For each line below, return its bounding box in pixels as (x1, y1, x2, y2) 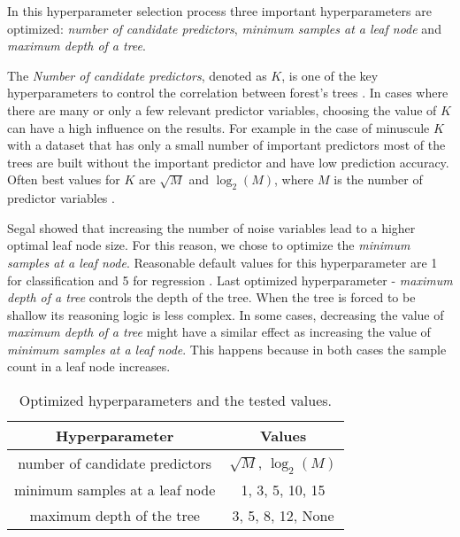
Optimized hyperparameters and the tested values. (19, 390, 333, 411)
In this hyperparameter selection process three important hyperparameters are (7, 2, 432, 19)
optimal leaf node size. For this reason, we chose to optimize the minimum (7, 236, 410, 254)
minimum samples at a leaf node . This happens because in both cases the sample (7, 339, 447, 358)
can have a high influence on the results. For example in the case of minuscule (7, 118, 430, 136)
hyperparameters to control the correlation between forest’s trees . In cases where (7, 83, 448, 102)
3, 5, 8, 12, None (232, 505, 334, 526)
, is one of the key (281, 66, 379, 84)
